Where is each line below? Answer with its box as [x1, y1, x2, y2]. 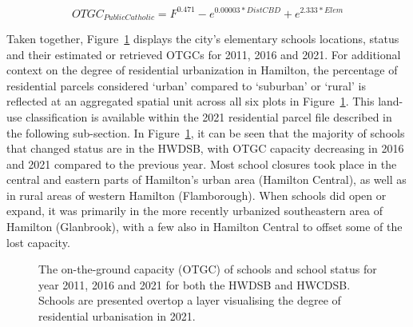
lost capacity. [6, 233, 70, 250]
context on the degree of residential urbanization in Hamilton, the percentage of [6, 62, 398, 78]
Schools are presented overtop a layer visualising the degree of [38, 292, 341, 309]
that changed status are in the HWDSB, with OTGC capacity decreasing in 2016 [6, 140, 404, 157]
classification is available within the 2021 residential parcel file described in [26, 108, 392, 125]
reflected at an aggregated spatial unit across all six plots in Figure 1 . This [6, 93, 375, 110]
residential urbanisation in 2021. [38, 308, 196, 325]
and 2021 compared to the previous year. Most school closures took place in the [6, 155, 397, 172]
